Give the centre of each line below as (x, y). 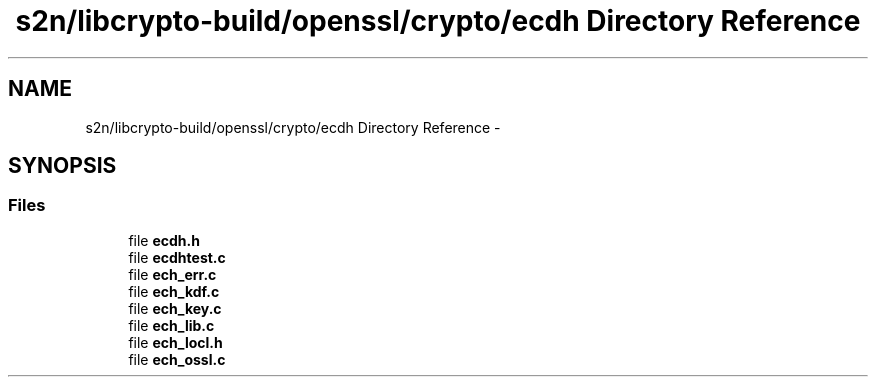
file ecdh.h (164, 240)
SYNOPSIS (62, 166)
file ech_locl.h (175, 342)
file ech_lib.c (171, 325)
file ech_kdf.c (174, 291)
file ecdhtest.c (177, 257)
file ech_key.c (175, 308)
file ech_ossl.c (177, 359)
